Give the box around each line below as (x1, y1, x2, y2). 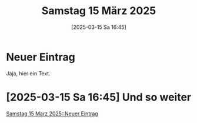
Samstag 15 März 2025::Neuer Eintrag (6, 110, 98, 117)
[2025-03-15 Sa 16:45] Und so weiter (6, 90, 192, 104)
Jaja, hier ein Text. (6, 69, 51, 77)
